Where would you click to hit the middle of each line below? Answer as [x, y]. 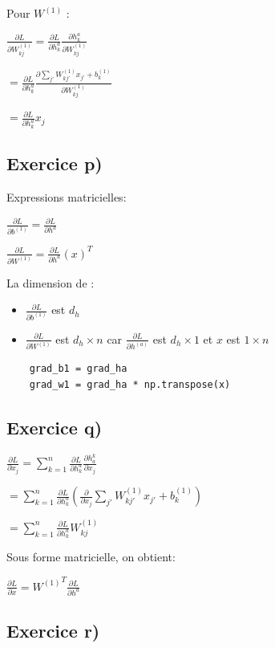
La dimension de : [51, 282]
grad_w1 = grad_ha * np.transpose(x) [130, 385]
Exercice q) [55, 427]
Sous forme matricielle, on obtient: [91, 557]
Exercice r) [53, 630]
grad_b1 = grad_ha [78, 369]
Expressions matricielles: [67, 196]
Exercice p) [55, 163]
